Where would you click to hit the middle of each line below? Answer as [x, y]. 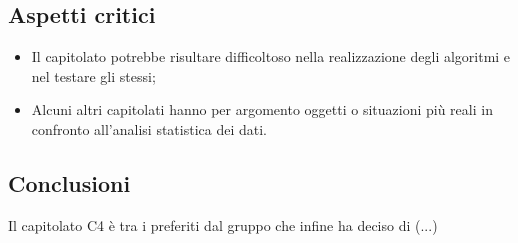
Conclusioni [69, 182]
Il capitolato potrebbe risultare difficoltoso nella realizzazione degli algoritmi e [271, 56]
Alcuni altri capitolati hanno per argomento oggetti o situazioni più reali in [262, 109]
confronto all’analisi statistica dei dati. [149, 128]
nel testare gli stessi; [93, 75]
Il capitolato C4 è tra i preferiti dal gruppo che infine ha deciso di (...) [223, 224]
